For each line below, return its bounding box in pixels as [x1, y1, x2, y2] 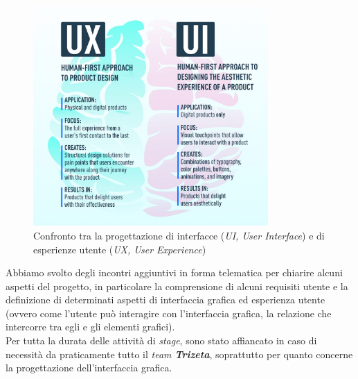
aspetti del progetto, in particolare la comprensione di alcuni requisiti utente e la [6, 278, 348, 293]
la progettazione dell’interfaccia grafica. [6, 360, 172, 375]
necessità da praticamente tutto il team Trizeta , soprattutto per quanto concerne [6, 346, 353, 361]
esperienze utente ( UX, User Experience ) [33, 242, 206, 256]
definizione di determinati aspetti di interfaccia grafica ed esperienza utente [6, 292, 325, 307]
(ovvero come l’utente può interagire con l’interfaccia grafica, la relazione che [6, 305, 332, 320]
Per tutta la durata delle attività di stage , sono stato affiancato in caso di [6, 333, 317, 348]
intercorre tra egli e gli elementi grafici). [6, 319, 175, 334]
